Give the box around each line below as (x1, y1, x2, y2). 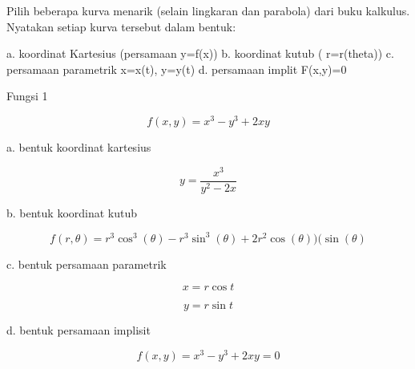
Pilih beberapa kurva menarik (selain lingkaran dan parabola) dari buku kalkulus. (6, 2, 410, 18)
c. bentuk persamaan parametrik (6, 255, 167, 272)
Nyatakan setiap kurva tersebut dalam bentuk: (6, 18, 236, 34)
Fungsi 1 (6, 87, 48, 104)
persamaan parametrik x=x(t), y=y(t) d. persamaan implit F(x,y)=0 (6, 60, 347, 77)
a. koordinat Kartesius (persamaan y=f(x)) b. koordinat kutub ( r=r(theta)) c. (6, 45, 394, 62)
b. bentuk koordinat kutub (6, 204, 138, 221)
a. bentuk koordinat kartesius (6, 139, 151, 156)
